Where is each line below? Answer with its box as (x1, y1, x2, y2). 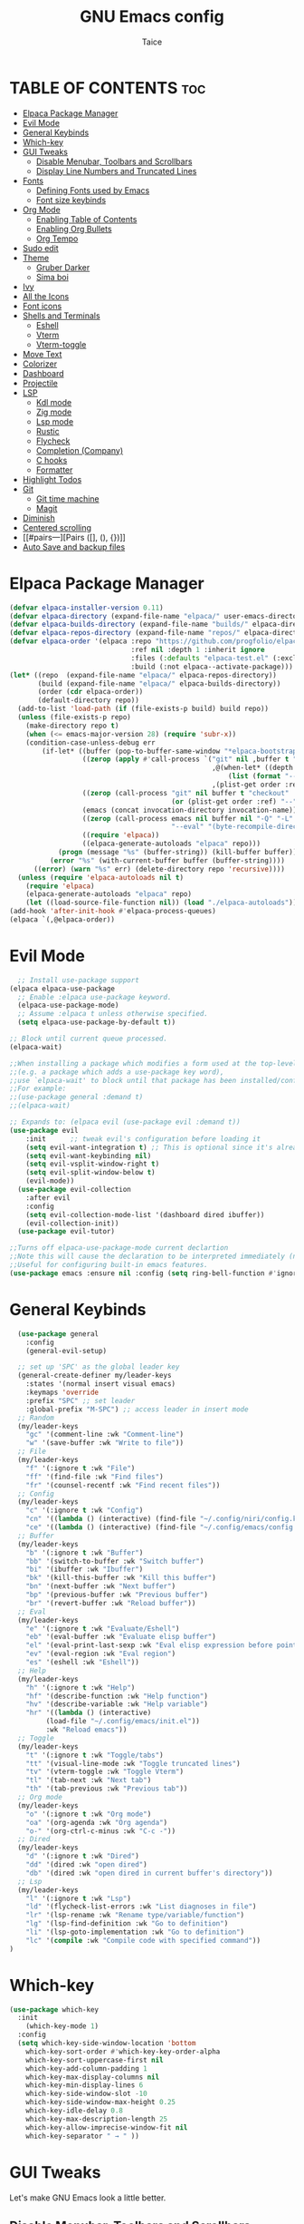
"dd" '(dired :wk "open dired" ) (25, 1860, 147, 1869)
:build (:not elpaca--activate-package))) (130, 662, 294, 671)
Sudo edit (22, 242, 59, 253)
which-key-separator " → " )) (25, 2131, 140, 2141)
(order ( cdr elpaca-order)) (37, 688, 144, 697)
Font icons (22, 300, 62, 311)
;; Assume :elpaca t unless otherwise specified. (17, 1010, 208, 1019)
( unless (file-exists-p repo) (17, 713, 131, 722)
